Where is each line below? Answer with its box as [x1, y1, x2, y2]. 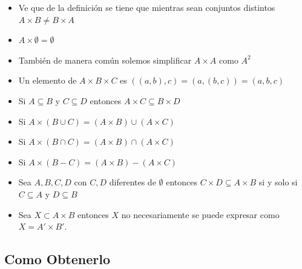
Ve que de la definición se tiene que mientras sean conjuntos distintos [18, 1, 275, 13]
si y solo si [258, 176, 298, 188]
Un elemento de [18, 74, 77, 87]
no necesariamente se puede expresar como [121, 208, 280, 221]
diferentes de [109, 176, 156, 188]
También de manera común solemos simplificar [18, 53, 192, 66]
